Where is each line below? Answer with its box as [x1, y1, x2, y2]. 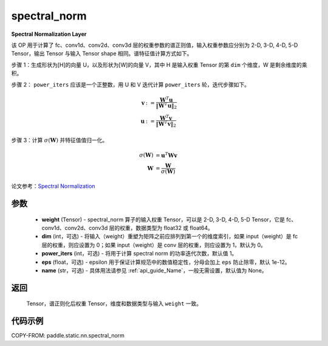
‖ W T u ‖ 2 [155, 101, 177, 111]
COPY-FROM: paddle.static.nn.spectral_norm [11, 332, 125, 339]
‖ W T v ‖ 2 [155, 119, 176, 129]
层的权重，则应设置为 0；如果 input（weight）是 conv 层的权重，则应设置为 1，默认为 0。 [41, 241, 267, 249]
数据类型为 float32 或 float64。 [135, 224, 214, 232]
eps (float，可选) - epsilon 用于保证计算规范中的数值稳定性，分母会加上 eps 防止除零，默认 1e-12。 [41, 258, 291, 266]
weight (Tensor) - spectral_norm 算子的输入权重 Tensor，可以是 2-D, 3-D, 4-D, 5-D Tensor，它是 [41, 216, 285, 223]
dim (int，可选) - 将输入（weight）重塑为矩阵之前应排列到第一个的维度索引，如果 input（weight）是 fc [41, 233, 298, 240]
